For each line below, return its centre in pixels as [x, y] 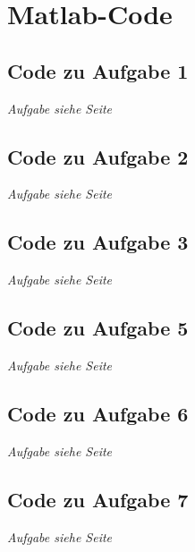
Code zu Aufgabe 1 [98, 70]
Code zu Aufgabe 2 [98, 156]
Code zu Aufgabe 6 [98, 413]
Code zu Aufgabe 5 [98, 328]
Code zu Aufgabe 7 [98, 499]
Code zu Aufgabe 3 [98, 242]
